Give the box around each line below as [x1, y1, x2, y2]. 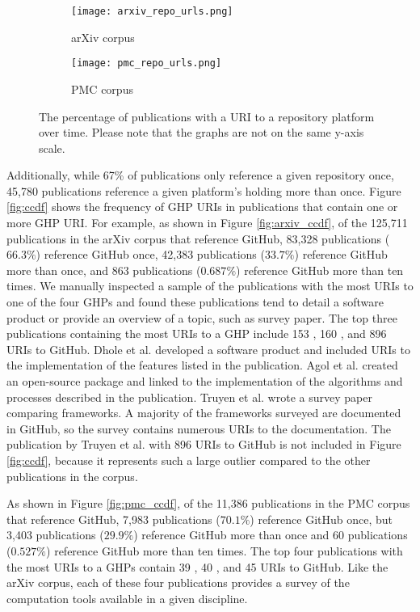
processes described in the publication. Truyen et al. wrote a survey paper [6, 388, 372, 405]
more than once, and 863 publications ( [6, 261, 201, 278]
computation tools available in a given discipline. [6, 589, 248, 606]
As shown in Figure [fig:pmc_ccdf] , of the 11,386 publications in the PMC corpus [6, 495, 410, 512]
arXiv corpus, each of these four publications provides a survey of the [6, 574, 350, 591]
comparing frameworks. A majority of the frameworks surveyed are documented [6, 404, 401, 421]
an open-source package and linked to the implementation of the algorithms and [6, 373, 403, 389]
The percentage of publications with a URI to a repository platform [39, 108, 375, 125]
